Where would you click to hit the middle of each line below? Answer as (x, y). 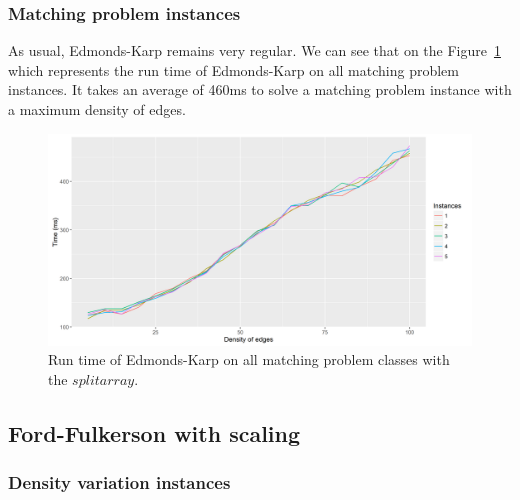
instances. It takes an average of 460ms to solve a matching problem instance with (260, 89)
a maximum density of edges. (97, 109)
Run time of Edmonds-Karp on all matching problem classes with (249, 359)
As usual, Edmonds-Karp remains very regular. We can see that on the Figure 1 (254, 50)
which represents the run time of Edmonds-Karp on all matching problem (233, 69)
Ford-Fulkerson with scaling (154, 432)
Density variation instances (119, 482)
